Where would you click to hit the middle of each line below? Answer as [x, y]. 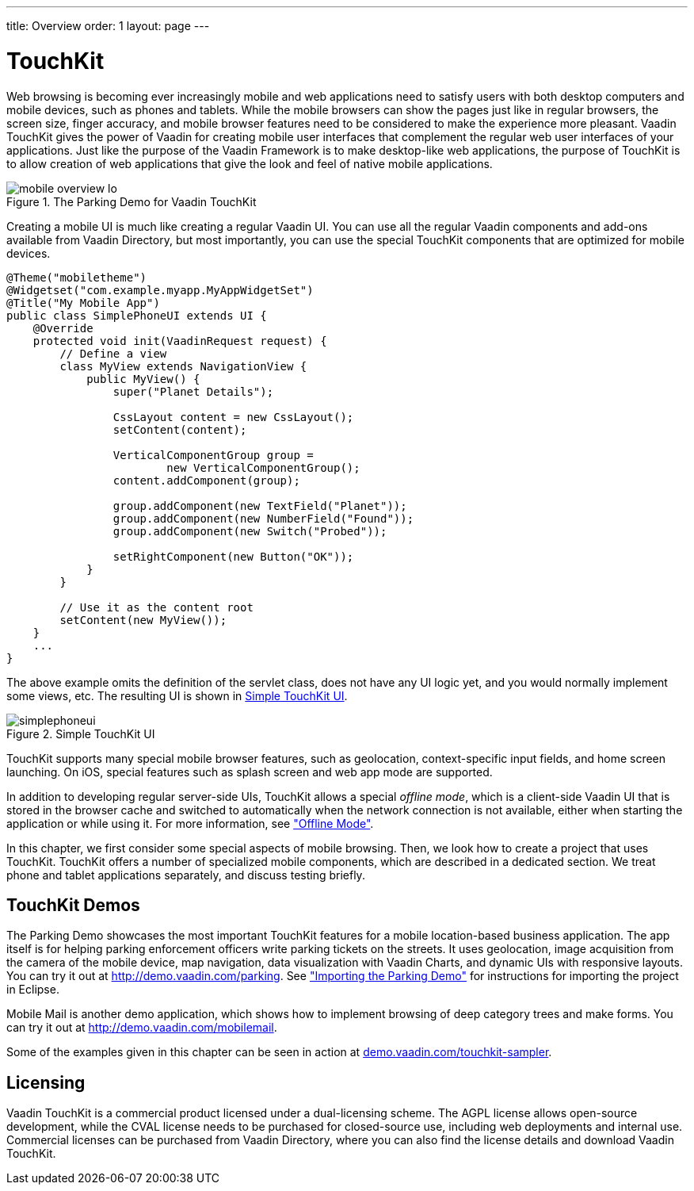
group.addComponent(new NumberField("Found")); [263, 518]
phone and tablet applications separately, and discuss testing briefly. [186, 875]
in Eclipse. [33, 990]
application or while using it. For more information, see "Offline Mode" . [190, 823]
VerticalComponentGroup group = [213, 455]
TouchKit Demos [73, 905]
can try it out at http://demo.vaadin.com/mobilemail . [142, 1028]
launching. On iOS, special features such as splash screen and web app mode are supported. [250, 772]
